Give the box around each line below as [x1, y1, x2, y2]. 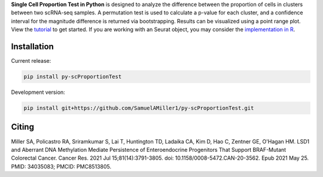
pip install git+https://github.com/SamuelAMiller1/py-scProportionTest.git [23, 105, 254, 112]
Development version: [11, 89, 65, 96]
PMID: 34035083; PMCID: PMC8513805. [11, 163, 112, 170]
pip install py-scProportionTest [23, 74, 122, 80]
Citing [11, 122, 34, 132]
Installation [11, 41, 54, 51]
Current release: [11, 57, 51, 65]
